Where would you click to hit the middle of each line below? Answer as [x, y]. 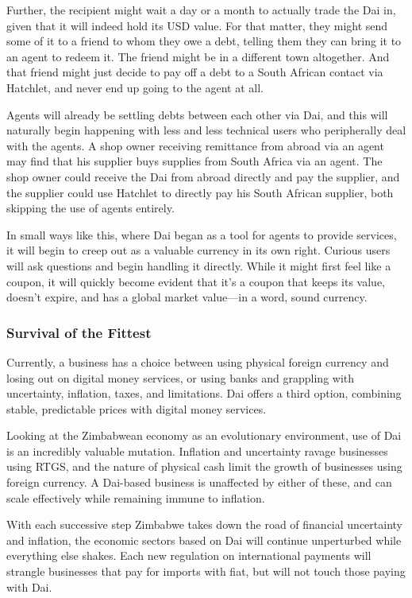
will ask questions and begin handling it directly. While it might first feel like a [199, 265]
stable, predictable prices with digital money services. [137, 408]
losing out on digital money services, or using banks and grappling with [181, 377]
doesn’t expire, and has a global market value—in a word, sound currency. [187, 297]
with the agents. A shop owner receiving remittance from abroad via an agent [195, 145]
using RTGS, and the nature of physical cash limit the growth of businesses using [204, 466]
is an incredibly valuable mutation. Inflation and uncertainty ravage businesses [197, 450]
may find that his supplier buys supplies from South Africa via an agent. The [194, 161]
